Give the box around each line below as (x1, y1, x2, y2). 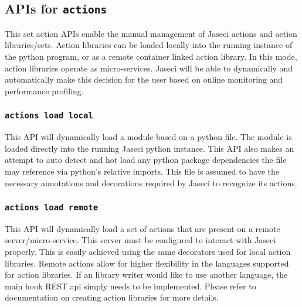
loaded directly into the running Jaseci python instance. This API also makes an (5, 142, 294, 154)
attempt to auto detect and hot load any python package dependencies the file (5, 153, 287, 166)
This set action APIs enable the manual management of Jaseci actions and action (5, 27, 297, 39)
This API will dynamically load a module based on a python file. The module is (5, 131, 292, 143)
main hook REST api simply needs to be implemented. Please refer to (5, 279, 256, 292)
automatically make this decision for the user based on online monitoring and (5, 73, 283, 86)
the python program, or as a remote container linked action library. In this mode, (5, 50, 297, 62)
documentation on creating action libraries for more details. (5, 291, 219, 303)
